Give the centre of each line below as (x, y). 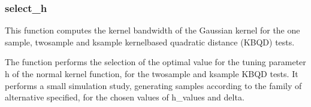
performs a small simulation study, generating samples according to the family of (153, 85)
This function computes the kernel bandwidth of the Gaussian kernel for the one (153, 30)
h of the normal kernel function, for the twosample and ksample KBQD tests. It (152, 74)
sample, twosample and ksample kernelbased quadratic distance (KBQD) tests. (150, 42)
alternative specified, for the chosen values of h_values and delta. (125, 97)
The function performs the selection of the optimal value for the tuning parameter (155, 62)
